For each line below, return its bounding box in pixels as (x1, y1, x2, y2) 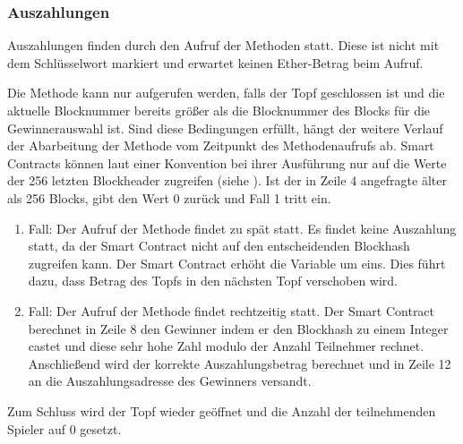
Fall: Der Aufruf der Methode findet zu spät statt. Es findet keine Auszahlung (28, 218, 457, 237)
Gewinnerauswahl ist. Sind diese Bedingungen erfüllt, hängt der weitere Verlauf (7, 118, 443, 137)
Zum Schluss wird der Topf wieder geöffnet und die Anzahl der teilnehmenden (7, 401, 436, 420)
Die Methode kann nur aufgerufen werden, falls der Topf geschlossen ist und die (7, 83, 445, 102)
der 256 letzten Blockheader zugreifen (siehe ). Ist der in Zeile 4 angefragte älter (7, 171, 447, 190)
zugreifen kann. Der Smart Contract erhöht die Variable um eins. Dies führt (28, 253, 446, 272)
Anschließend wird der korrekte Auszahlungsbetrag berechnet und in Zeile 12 (28, 354, 451, 372)
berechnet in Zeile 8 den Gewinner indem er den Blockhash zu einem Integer (28, 319, 449, 337)
